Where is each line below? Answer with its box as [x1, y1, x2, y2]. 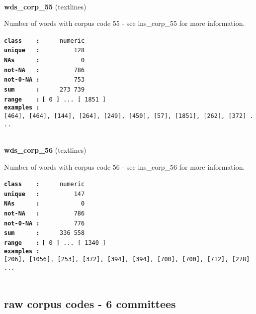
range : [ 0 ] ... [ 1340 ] [4, 239, 106, 247]
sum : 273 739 [4, 86, 85, 94]
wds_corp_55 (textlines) [4, 1, 86, 11]
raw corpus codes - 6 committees [4, 296, 176, 311]
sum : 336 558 [4, 229, 85, 237]
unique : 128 [4, 47, 85, 54]
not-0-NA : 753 [4, 76, 85, 84]
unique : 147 [4, 190, 85, 198]
